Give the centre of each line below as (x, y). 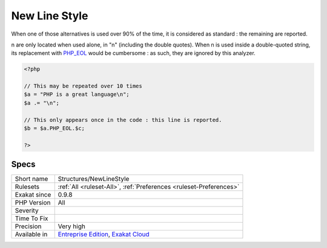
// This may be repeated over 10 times (83, 86)
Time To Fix (31, 218)
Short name (31, 179)
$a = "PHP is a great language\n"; (77, 94)
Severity (27, 211)
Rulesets (27, 187)
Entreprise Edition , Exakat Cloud (104, 234)
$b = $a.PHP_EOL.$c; (54, 129)
